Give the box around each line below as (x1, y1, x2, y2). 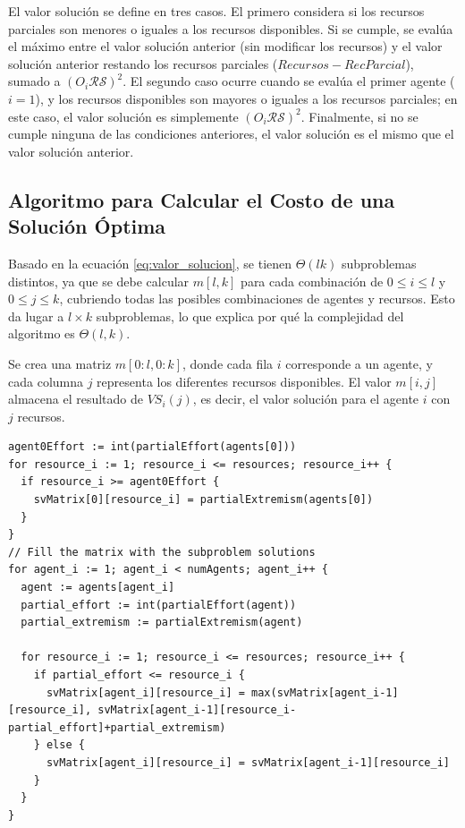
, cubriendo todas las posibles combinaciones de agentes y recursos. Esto (59, 289, 455, 308)
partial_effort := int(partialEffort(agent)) (21, 598, 297, 611)
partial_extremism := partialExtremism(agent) (21, 616, 303, 629)
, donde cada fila (182, 354, 274, 372)
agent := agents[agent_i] (21, 581, 175, 594)
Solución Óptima (8, 212, 166, 240)
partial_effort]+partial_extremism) (8, 721, 226, 734)
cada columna (8, 371, 83, 390)
